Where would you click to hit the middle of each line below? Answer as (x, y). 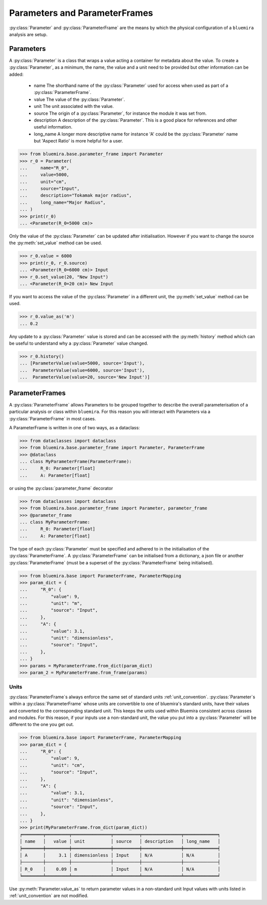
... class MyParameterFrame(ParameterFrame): (76, 462)
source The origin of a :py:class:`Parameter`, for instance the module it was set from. (120, 113)
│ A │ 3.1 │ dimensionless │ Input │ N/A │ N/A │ (120, 855)
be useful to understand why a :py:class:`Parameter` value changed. (79, 343)
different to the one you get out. (42, 724)
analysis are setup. (28, 34)
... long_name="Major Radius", (63, 202)
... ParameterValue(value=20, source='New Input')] (85, 377)
